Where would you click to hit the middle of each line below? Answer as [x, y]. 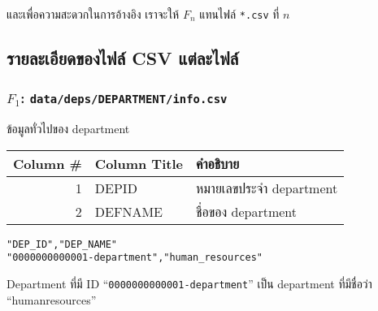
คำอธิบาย [217, 163]
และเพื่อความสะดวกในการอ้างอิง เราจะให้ [93, 14]
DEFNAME [128, 211]
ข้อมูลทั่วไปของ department [68, 129]
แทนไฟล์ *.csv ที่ [239, 14]
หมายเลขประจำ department [267, 188]
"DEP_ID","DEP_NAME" [62, 244]
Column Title [139, 163]
